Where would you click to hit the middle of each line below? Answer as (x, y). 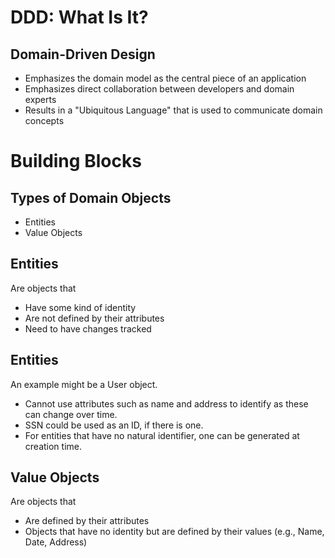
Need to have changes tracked (88, 328)
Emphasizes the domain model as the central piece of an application (165, 78)
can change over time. (71, 414)
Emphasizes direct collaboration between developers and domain (159, 89)
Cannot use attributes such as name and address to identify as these (166, 403)
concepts (44, 120)
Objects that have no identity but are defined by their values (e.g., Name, (174, 532)
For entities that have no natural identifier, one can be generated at (162, 435)
